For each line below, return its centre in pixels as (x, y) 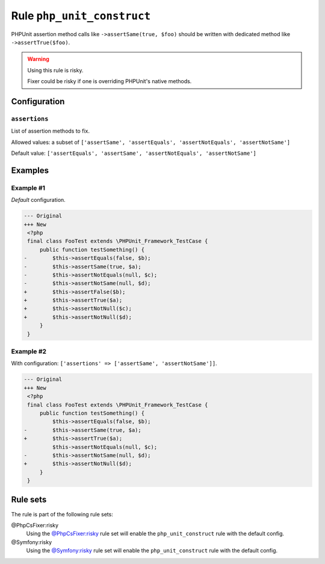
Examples (30, 170)
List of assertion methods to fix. (51, 131)
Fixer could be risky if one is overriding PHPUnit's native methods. (110, 81)
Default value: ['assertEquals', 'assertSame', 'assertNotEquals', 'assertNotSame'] (134, 153)
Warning (38, 59)
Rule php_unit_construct (81, 16)
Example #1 (28, 188)
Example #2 (29, 351)
